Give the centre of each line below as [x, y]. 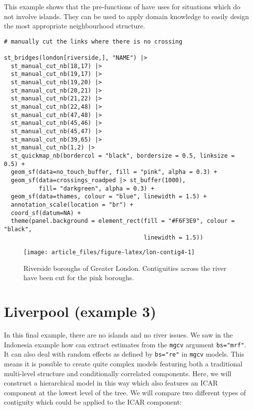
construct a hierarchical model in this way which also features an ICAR [111, 383]
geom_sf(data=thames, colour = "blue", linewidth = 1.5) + [109, 197]
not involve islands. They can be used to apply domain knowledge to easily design [126, 16]
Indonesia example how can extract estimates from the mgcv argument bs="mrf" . [125, 344]
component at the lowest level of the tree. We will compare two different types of [125, 392]
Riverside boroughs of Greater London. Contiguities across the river [125, 268]
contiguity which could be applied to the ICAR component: [93, 402]
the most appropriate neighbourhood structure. [74, 26]
